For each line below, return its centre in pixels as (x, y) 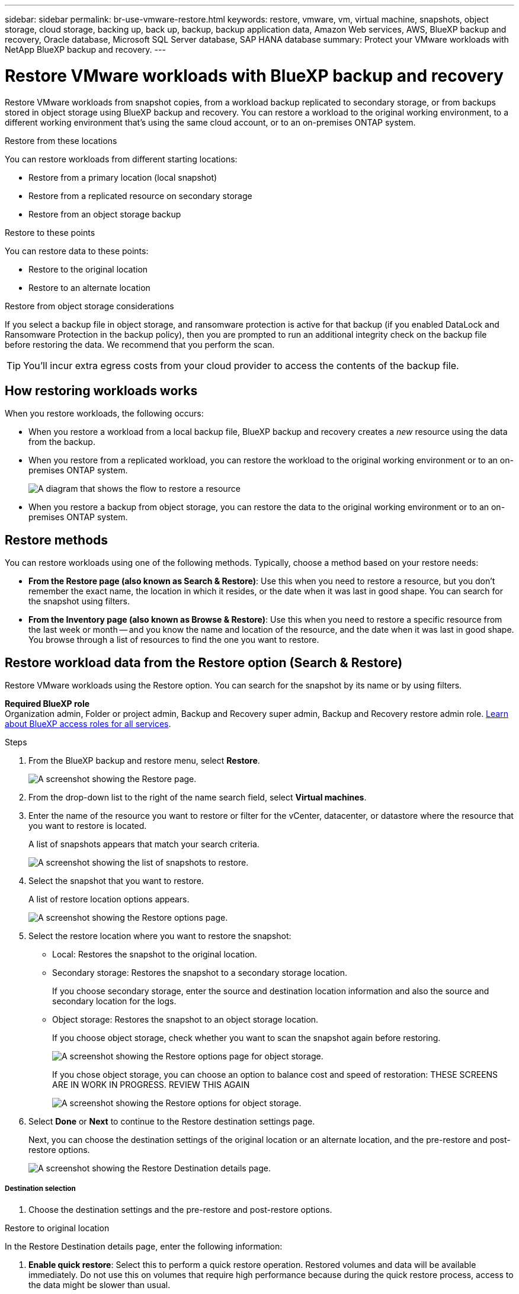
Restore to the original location (88, 269)
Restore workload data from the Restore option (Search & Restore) (204, 662)
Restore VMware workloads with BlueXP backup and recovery (254, 76)
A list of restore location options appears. (109, 899)
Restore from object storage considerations (89, 306)
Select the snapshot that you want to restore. (116, 881)
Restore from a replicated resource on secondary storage (140, 196)
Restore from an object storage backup (105, 214)
